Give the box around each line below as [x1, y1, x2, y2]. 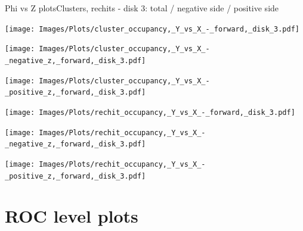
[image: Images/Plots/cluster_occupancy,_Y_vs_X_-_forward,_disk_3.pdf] [5, 24, 299, 33]
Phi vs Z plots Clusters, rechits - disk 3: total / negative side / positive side [5, 2, 279, 14]
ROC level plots [5, 204, 138, 228]
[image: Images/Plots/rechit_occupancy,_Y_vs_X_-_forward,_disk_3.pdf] [5, 108, 295, 117]
